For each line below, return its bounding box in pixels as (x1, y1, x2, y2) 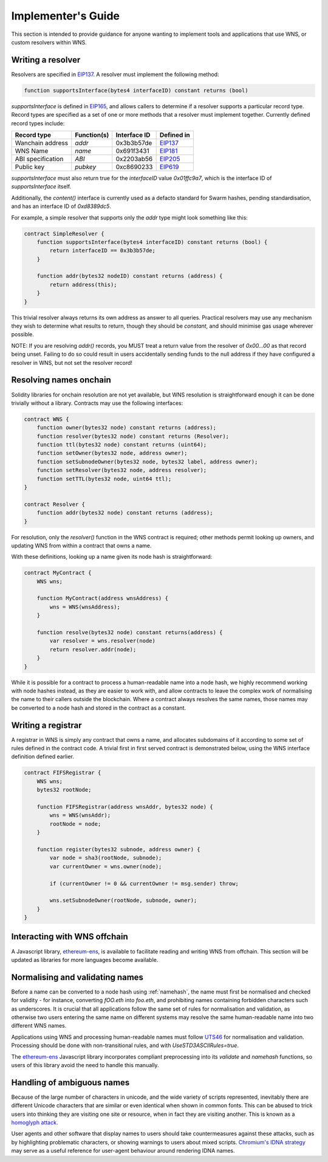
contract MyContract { (24, 569, 92, 576)
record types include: (11, 119, 65, 127)
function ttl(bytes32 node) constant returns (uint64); (36, 441, 207, 448)
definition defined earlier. (11, 753, 74, 760)
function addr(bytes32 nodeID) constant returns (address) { (36, 272, 223, 280)
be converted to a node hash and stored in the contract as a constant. (11, 704, 186, 711)
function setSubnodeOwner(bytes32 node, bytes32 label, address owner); (36, 458, 258, 465)
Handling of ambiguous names (11, 1077, 130, 1088)
